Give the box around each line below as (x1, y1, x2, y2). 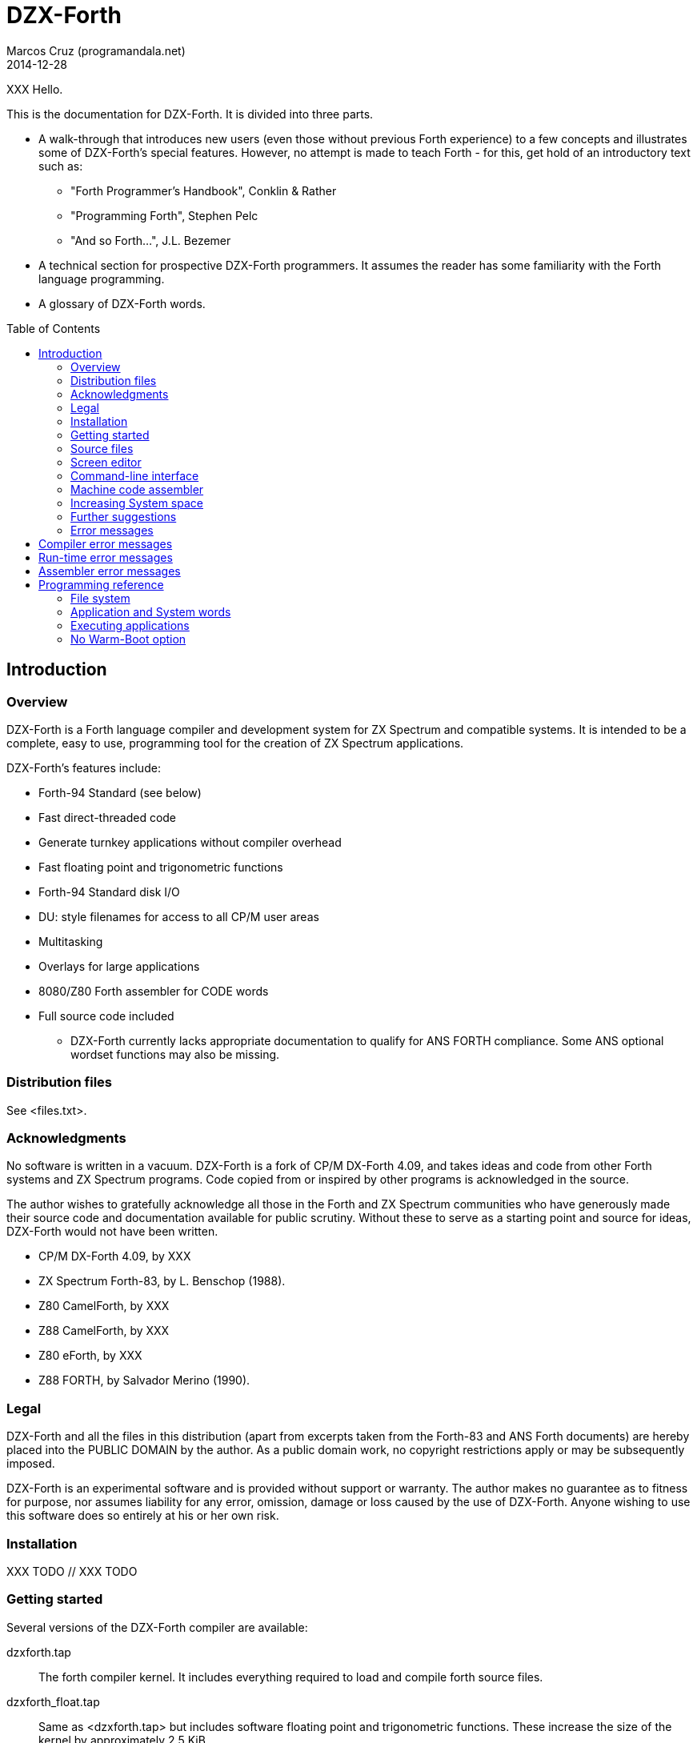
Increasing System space (70, 495, 203, 510)
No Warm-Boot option (70, 631, 186, 646)
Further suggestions (70, 509, 177, 523)
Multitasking (38, 934, 103, 948)
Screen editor (70, 455, 142, 469)
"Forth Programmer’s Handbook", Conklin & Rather (70, 183, 337, 198)
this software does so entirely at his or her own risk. (6, 1509, 279, 1523)
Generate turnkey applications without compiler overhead (38, 835, 342, 849)
